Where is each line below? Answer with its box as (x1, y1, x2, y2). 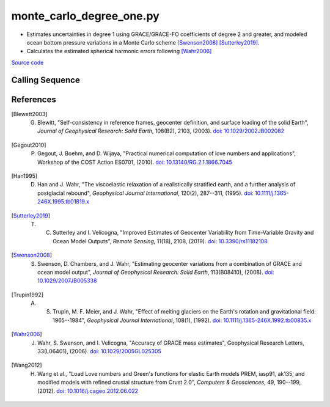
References (11, 94, 56, 105)
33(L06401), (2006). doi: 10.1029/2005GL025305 (37, 348, 161, 355)
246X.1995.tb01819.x (37, 198, 90, 205)
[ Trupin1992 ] (11, 291, 44, 298)
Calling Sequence (11, 75, 81, 85)
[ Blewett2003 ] (11, 110, 48, 117)
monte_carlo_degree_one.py (11, 9, 160, 23)
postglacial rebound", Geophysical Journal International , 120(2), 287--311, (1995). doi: (37, 189, 254, 197)
